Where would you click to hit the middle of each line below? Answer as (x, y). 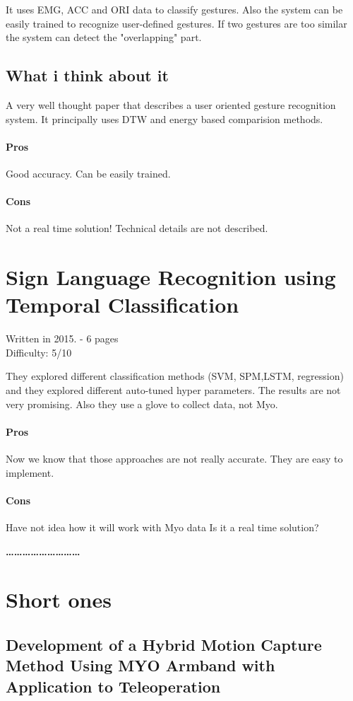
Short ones (59, 599)
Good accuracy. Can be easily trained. (88, 173)
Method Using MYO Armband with (140, 665)
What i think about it (87, 75)
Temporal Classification (122, 305)
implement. (30, 472)
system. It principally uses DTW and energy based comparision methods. (164, 118)
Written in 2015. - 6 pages (62, 338)
